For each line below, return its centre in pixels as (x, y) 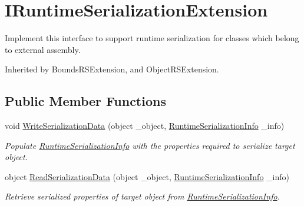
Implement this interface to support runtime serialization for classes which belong (152, 38)
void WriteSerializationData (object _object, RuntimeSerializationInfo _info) (145, 126)
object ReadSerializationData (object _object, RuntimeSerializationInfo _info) (147, 176)
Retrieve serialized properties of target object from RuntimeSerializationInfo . (142, 196)
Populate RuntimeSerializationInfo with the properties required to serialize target (150, 145)
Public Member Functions (85, 101)
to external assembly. (43, 49)
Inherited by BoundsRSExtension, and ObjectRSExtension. (112, 69)
